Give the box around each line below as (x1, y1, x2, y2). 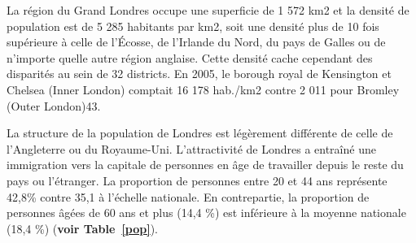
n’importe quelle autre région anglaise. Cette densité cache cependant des (7, 49, 373, 66)
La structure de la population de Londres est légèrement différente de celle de (7, 124, 393, 141)
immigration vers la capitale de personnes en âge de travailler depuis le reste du (7, 156, 404, 173)
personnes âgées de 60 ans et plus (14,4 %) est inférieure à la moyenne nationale (7, 204, 406, 221)
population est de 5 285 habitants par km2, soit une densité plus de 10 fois (7, 17, 379, 34)
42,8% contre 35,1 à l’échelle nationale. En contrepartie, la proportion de (7, 188, 370, 205)
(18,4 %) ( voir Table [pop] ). (7, 219, 158, 236)
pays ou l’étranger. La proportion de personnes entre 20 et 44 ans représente (7, 171, 388, 189)
